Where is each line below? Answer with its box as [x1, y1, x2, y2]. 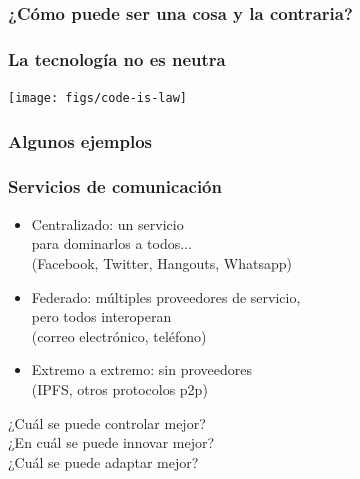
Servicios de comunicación [8, 174, 222, 199]
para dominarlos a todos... [31, 233, 192, 254]
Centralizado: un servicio [31, 213, 184, 234]
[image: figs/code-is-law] [8, 91, 187, 106]
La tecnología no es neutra [8, 46, 226, 71]
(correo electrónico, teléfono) [31, 325, 207, 346]
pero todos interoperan [31, 306, 172, 327]
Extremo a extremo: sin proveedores [31, 359, 253, 380]
